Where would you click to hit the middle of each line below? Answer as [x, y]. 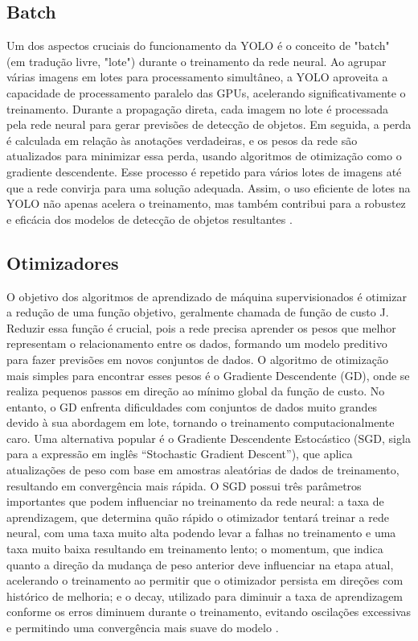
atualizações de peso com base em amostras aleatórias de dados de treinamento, [203, 470]
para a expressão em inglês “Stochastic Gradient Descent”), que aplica [180, 454]
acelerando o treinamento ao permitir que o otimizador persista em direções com [205, 580]
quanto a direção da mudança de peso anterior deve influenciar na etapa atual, [200, 564]
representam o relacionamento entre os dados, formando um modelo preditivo [197, 343]
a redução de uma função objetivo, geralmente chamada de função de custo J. [198, 312]
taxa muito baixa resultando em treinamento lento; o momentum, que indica [195, 549]
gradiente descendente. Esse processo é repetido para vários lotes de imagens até [204, 171]
